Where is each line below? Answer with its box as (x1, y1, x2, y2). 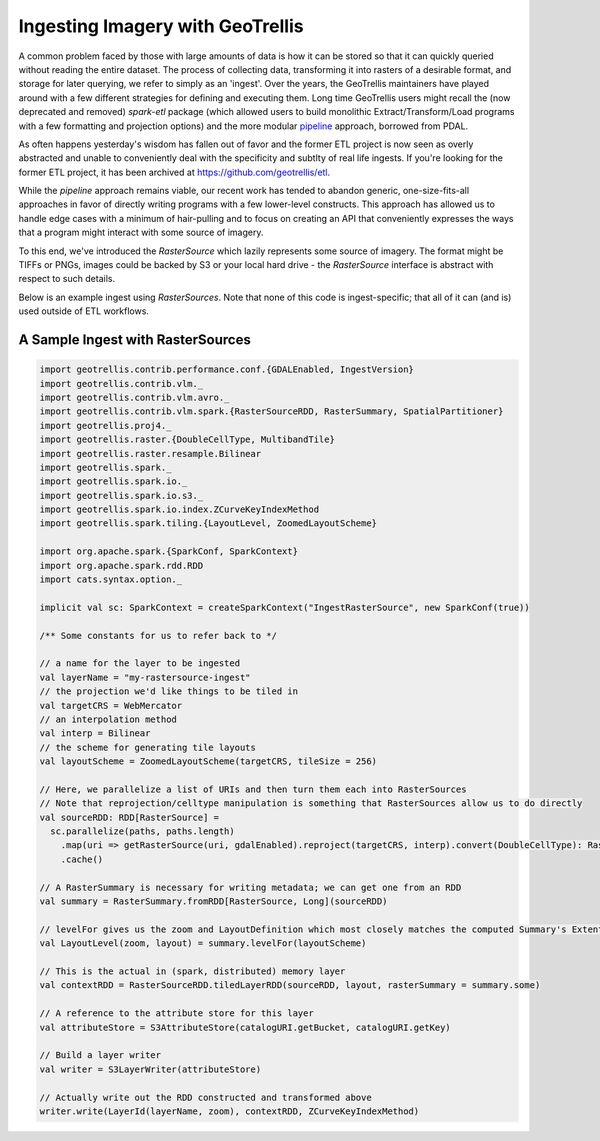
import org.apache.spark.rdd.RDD (39, 560, 204, 571)
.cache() (60, 853, 104, 865)
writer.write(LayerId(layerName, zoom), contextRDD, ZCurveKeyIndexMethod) (39, 1105, 420, 1117)
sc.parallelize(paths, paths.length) (50, 826, 235, 837)
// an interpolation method (39, 713, 177, 725)
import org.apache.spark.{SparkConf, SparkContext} (39, 546, 299, 557)
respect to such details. (18, 273, 115, 285)
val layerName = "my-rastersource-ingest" (39, 671, 251, 683)
